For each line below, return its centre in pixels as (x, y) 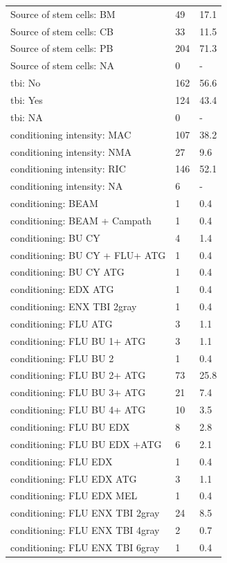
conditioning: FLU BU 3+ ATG (78, 392)
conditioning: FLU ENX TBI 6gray (85, 547)
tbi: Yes (27, 99)
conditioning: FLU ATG (62, 323)
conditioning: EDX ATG (62, 289)
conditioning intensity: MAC (71, 134)
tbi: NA (27, 117)
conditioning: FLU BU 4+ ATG (78, 410)
